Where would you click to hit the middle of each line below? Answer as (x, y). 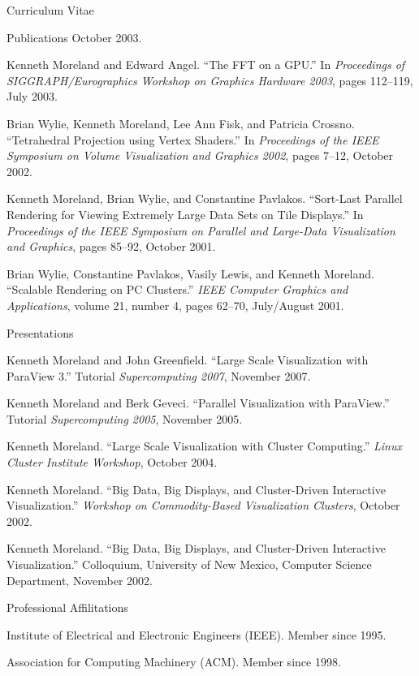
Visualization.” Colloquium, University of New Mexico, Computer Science (189, 564)
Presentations (40, 332)
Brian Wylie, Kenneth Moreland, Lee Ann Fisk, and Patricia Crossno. (181, 123)
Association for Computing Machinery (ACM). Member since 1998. (174, 662)
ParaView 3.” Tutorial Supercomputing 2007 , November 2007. (159, 375)
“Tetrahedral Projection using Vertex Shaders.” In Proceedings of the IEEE (193, 139)
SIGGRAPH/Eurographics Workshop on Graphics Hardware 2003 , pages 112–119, (210, 80)
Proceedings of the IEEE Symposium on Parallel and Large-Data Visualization (201, 230)
